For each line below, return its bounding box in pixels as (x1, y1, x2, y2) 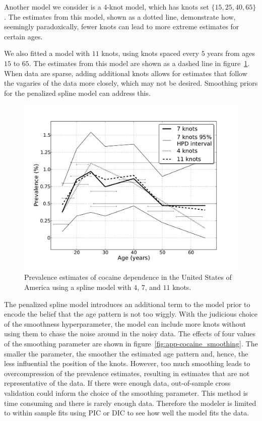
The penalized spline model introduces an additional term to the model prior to (4, 298, 250, 309)
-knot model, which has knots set (107, 2, 209, 12)
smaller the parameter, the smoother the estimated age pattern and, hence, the (4, 348, 248, 358)
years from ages (207, 48, 255, 58)
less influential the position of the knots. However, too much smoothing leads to (4, 358, 250, 369)
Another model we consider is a (4, 2, 101, 12)
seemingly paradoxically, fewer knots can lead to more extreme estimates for (4, 21, 239, 32)
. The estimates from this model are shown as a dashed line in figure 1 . (29, 57, 250, 68)
